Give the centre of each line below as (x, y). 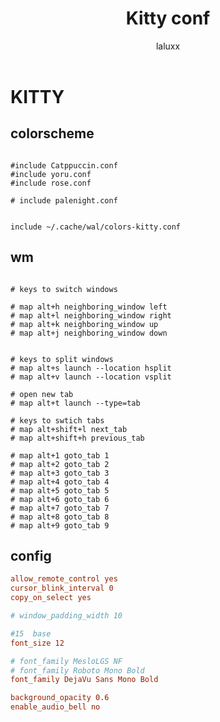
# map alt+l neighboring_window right (91, 315)
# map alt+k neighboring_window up (84, 324)
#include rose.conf (51, 183)
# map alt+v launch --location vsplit (91, 377)
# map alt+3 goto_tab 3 (60, 473)
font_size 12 (37, 643)
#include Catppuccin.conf (64, 165)
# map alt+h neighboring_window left (89, 307)
